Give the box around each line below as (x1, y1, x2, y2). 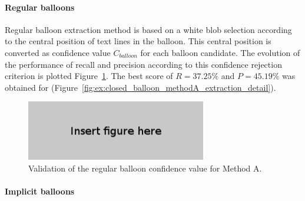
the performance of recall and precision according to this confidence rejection (5, 58, 282, 70)
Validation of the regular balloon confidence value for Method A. (28, 162, 262, 174)
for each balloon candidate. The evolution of (140, 46, 300, 58)
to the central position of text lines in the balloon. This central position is (5, 35, 271, 47)
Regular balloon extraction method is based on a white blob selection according (5, 23, 292, 35)
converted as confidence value (5, 46, 111, 58)
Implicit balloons (5, 185, 75, 197)
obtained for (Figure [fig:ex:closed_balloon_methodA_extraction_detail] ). (5, 81, 276, 93)
